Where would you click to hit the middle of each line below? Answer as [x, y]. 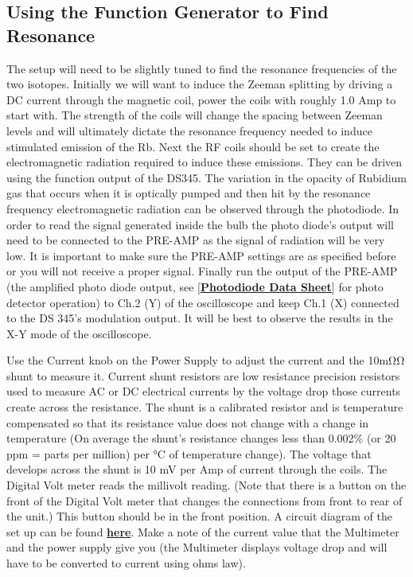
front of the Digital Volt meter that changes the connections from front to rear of [205, 500]
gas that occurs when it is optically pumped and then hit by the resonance [189, 193]
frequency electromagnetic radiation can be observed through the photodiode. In [203, 208]
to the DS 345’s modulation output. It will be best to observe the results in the [200, 318]
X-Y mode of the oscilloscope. [79, 333]
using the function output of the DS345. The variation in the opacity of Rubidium [207, 177]
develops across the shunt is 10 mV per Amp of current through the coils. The [197, 469]
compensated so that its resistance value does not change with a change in [188, 422]
